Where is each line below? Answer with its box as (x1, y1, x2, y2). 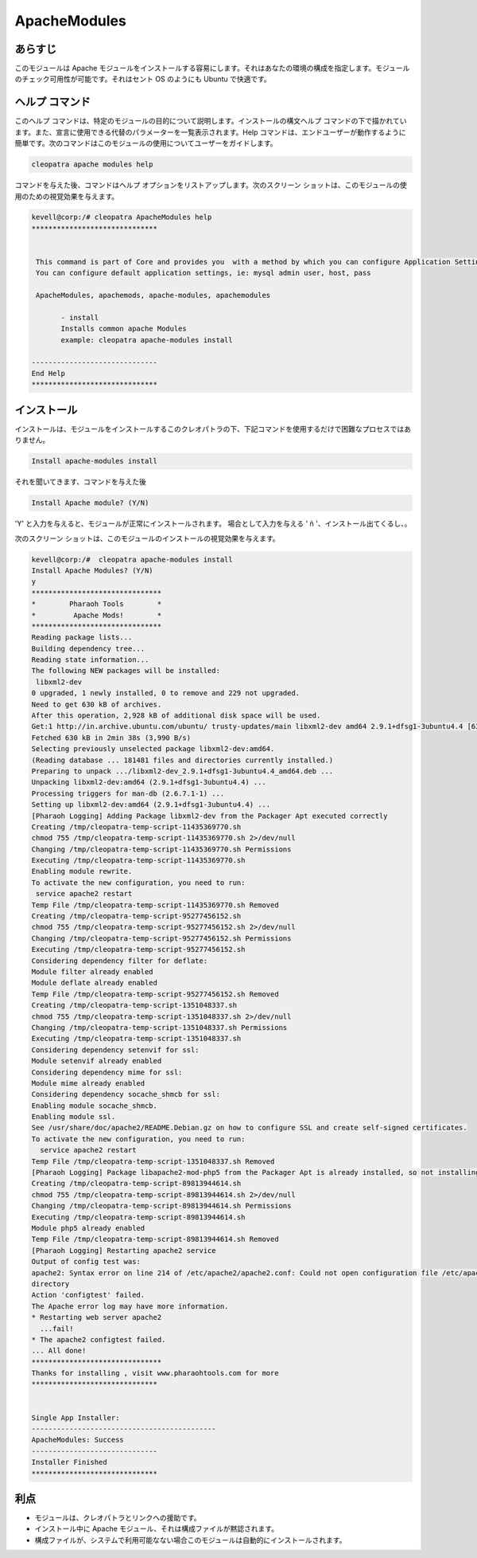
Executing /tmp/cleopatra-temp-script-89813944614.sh (31, 1212, 246, 1222)
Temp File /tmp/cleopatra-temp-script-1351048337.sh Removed (31, 1157, 275, 1166)
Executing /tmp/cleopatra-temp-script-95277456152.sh (31, 945, 246, 954)
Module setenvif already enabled (31, 1056, 162, 1066)
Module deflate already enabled (31, 978, 158, 988)
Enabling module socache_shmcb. (31, 1101, 158, 1110)
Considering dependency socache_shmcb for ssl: (31, 1090, 220, 1099)
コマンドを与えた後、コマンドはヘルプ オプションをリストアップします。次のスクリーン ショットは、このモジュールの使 (14, 180, 407, 190)
